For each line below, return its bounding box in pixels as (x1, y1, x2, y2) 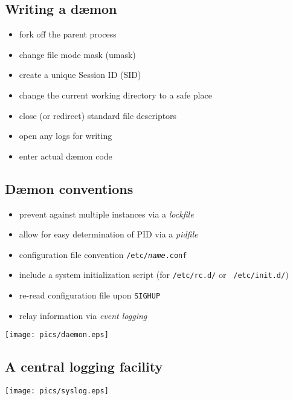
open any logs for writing (19, 129, 112, 142)
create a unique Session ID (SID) (19, 68, 141, 81)
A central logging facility (5, 357, 163, 376)
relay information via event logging (19, 309, 147, 321)
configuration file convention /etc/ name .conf (19, 248, 187, 260)
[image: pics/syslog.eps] (5, 387, 109, 396)
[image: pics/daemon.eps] (5, 331, 109, 340)
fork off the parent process (19, 28, 117, 40)
